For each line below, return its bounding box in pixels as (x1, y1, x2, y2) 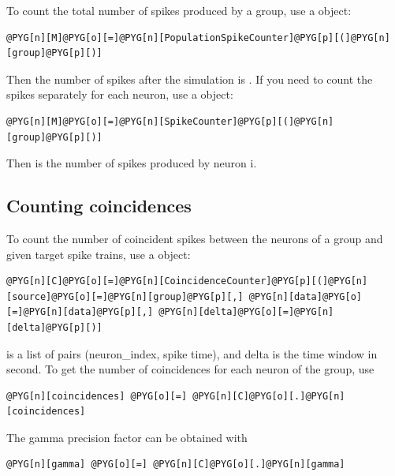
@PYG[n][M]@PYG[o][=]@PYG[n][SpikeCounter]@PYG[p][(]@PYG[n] (6, 115, 334, 127)
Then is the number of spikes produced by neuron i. (6, 155, 257, 171)
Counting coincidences (6, 193, 192, 218)
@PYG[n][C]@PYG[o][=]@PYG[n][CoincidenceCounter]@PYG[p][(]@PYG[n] (6, 275, 368, 287)
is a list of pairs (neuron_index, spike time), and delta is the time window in (6, 345, 378, 362)
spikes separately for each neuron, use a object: (6, 86, 233, 103)
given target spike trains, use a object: (6, 245, 191, 262)
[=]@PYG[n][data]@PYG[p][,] (6, 306, 154, 318)
